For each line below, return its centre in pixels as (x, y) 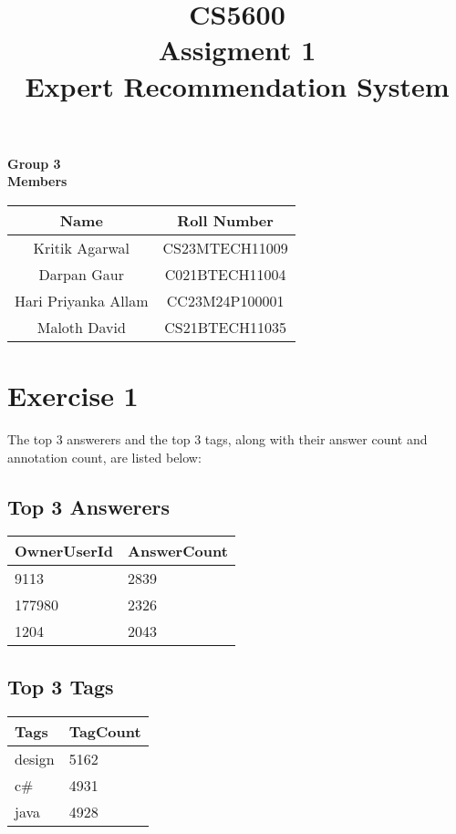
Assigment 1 (237, 50)
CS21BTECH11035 (226, 327)
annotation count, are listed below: (104, 457)
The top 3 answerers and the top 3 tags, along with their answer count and (218, 439)
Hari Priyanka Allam (82, 300)
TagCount (105, 731)
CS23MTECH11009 (225, 247)
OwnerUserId (64, 551)
